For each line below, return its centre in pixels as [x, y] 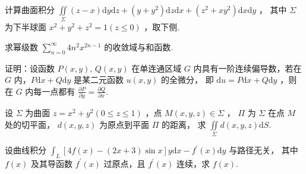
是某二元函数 [99, 80]
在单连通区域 [157, 68]
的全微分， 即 [187, 80]
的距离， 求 [184, 124]
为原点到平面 [124, 124]
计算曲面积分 [30, 9]
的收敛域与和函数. [139, 46]
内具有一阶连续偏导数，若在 [247, 68]
